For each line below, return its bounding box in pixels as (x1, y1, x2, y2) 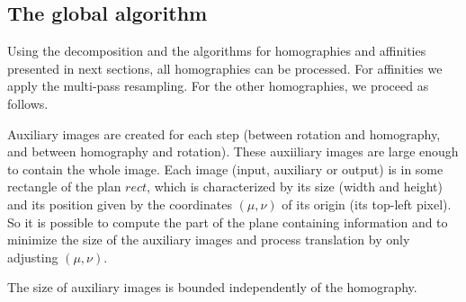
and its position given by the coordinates (7, 194, 232, 213)
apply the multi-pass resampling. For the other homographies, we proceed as (7, 76, 429, 95)
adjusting (7, 247, 58, 266)
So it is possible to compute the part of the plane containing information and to (7, 212, 448, 231)
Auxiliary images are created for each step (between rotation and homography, (7, 124, 441, 143)
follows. (7, 93, 49, 112)
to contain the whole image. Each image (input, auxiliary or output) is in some (7, 159, 444, 178)
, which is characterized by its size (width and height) (147, 177, 443, 196)
